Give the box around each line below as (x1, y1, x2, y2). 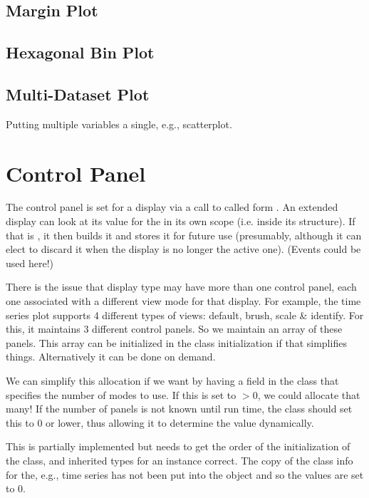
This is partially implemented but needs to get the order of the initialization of (6, 439, 350, 454)
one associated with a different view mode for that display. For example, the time (6, 294, 361, 308)
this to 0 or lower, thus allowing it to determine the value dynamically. (6, 415, 314, 430)
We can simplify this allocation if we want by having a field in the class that (6, 373, 339, 388)
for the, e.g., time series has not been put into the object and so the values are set (6, 467, 364, 482)
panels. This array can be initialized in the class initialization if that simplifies (6, 335, 347, 350)
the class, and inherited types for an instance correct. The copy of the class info (6, 452, 353, 467)
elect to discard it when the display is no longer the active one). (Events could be (6, 242, 361, 256)
